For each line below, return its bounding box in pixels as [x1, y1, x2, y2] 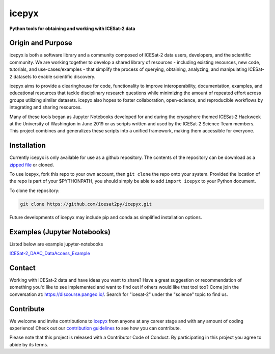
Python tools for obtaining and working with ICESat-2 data [9, 25, 135, 32]
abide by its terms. [9, 341, 48, 347]
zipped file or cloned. [9, 161, 54, 168]
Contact [9, 263, 36, 272]
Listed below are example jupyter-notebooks [9, 241, 103, 247]
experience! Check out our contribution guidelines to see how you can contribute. [9, 325, 181, 331]
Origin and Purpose [9, 39, 72, 47]
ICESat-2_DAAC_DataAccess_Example [9, 250, 90, 257]
